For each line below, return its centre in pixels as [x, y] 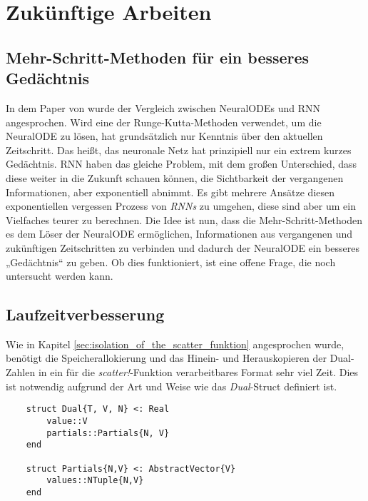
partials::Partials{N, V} [108, 433]
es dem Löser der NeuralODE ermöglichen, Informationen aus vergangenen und [179, 234]
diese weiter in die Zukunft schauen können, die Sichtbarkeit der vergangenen [175, 177]
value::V [67, 421]
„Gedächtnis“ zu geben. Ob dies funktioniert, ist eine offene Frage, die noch [171, 262]
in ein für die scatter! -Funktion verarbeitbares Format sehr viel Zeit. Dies [198, 372]
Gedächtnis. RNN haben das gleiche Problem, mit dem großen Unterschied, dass [182, 164]
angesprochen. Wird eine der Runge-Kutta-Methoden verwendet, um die [164, 122]
